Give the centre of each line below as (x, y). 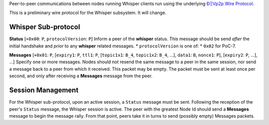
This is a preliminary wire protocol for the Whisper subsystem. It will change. (88, 13)
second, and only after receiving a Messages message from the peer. (81, 76)
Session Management (44, 90)
